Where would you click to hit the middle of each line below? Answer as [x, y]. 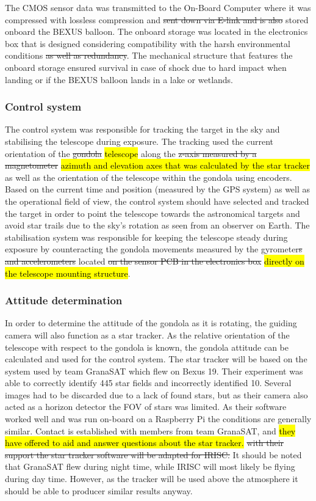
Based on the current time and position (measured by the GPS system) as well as [158, 189]
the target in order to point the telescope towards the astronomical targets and [153, 213]
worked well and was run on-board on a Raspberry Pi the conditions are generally [158, 419]
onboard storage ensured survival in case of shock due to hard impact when [146, 67]
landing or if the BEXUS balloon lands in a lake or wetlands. [119, 79]
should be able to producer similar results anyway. [99, 490]
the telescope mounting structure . [68, 273]
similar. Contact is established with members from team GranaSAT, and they [150, 430]
